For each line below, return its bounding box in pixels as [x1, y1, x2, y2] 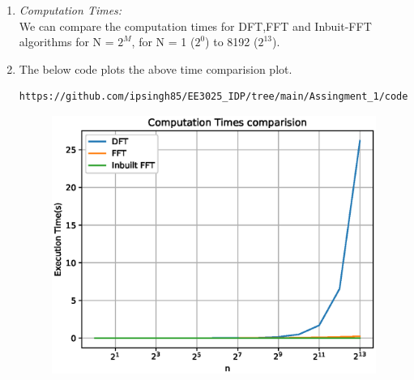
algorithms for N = [19, 33, 114, 50]
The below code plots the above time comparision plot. [19, 60, 292, 77]
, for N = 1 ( [131, 33, 195, 50]
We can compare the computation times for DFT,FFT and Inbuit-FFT [19, 17, 372, 34]
